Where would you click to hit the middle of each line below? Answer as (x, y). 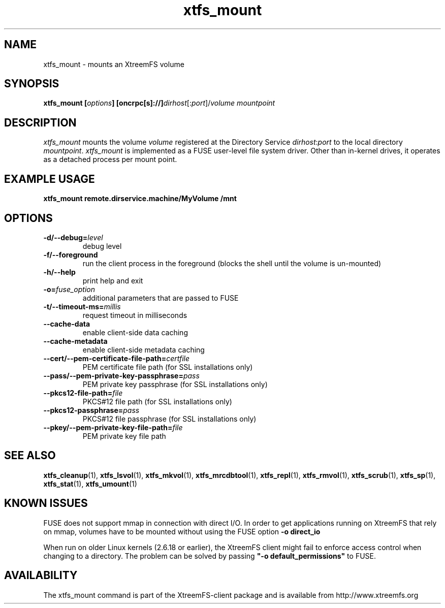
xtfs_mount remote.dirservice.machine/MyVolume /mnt (140, 199)
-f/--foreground (71, 254)
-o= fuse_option (69, 289)
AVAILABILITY (41, 575)
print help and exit (113, 280)
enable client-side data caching (135, 332)
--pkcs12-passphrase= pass (91, 410)
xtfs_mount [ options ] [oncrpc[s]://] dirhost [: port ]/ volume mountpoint (159, 103)
